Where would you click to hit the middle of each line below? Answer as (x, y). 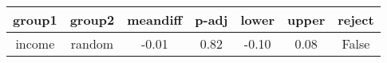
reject (356, 20)
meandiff (155, 20)
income (35, 43)
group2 (92, 20)
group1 (35, 20)
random (92, 43)
